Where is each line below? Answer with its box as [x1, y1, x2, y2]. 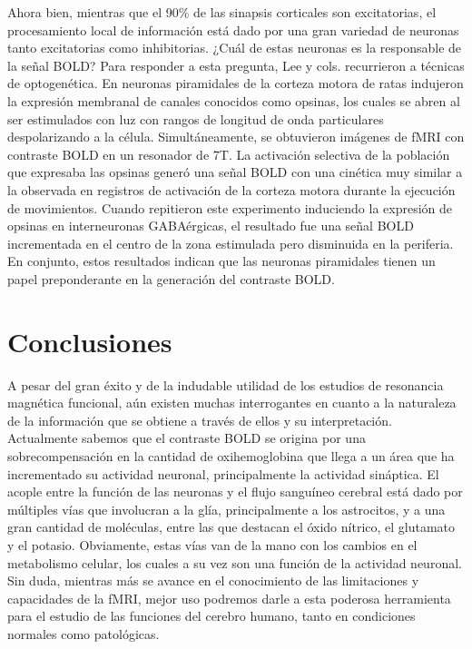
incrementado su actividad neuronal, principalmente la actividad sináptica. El [7, 464, 439, 483]
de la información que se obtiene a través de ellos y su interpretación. [7, 410, 392, 429]
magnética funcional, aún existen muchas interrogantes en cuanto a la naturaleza [7, 393, 457, 412]
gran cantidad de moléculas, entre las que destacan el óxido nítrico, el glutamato [7, 517, 456, 536]
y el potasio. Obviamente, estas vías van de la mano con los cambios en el [7, 535, 418, 554]
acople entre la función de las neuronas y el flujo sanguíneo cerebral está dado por [7, 482, 463, 501]
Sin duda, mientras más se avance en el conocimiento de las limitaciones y [7, 571, 419, 590]
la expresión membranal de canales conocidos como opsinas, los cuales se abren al [7, 91, 460, 110]
